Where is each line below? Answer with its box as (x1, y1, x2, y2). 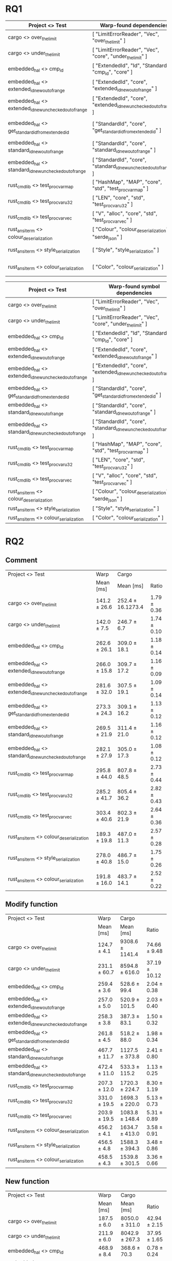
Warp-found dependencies (99, 22, 169, 29)
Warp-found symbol (108, 282, 160, 290)
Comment (5, 556, 38, 565)
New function (5, 1177, 50, 1186)
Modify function (5, 900, 58, 909)
